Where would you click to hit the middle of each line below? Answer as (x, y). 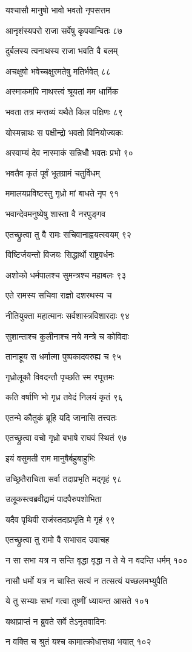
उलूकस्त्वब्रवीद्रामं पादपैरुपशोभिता (54, 499)
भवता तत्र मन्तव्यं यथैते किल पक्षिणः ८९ (64, 111)
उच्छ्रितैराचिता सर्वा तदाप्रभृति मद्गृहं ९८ (64, 478)
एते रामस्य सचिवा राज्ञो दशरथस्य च (59, 295)
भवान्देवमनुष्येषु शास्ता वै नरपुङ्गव (56, 213)
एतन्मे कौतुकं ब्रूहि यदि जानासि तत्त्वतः (61, 417)
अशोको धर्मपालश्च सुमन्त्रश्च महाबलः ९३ (66, 274)
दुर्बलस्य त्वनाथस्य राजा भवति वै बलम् (62, 51)
